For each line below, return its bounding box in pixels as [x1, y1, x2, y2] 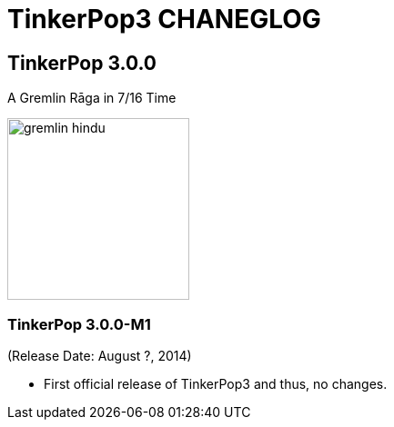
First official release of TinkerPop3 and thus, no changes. [44, 375, 388, 392]
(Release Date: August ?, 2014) [7, 347, 192, 363]
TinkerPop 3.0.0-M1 [7, 314, 151, 333]
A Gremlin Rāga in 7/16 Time [7, 90, 177, 106]
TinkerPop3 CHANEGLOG [7, 4, 321, 35]
